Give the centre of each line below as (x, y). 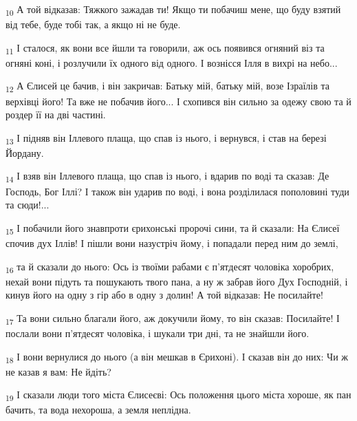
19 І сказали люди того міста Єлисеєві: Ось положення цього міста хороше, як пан (178, 396)
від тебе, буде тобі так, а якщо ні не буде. (93, 24)
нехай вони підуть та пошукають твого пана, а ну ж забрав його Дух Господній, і (177, 281)
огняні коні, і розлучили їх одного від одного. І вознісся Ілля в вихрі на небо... (172, 62)
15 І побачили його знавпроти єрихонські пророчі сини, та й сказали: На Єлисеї (173, 228)
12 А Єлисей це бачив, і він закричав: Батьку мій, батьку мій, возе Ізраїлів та (167, 87)
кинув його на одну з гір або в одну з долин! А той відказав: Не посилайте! (164, 295)
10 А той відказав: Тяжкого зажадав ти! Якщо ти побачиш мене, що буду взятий (173, 10)
